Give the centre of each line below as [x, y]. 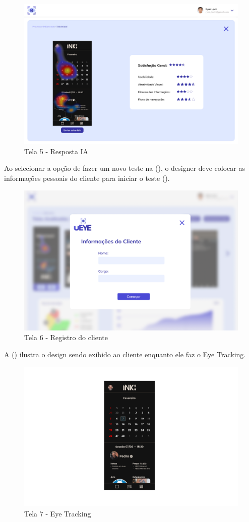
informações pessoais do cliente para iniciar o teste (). [87, 178]
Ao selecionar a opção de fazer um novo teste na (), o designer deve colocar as [125, 168]
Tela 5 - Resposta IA [56, 151]
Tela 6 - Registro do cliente [66, 337]
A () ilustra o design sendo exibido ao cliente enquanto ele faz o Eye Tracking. [125, 354]
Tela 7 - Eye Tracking [58, 513]
